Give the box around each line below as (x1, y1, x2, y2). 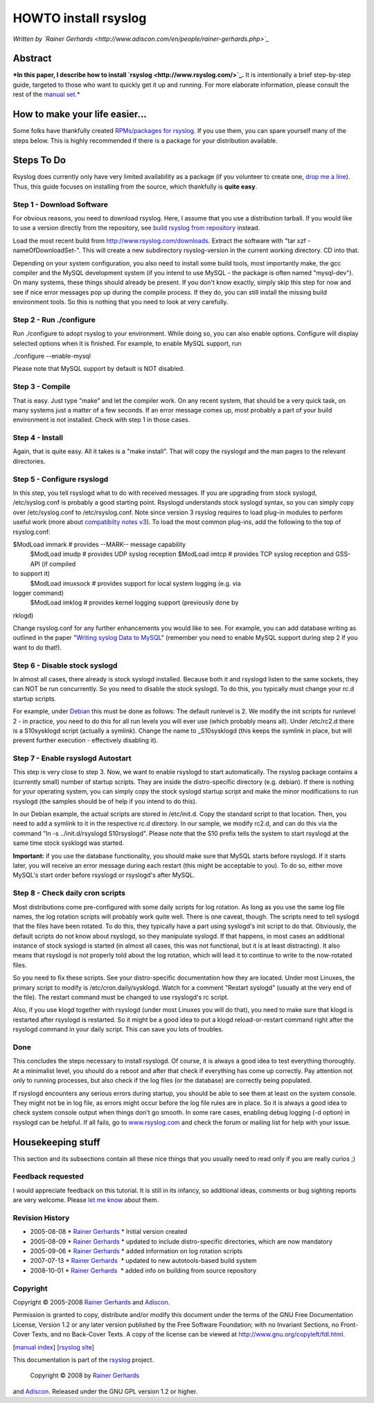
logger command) (12, 589, 64, 597)
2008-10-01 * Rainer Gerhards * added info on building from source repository (30, 1266, 257, 1275)
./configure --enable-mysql (12, 352, 91, 360)
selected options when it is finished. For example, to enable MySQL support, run (12, 339, 242, 347)
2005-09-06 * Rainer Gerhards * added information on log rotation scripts (30, 1247, 243, 1255)
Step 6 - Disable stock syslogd (12, 661, 118, 670)
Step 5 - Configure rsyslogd (12, 474, 109, 484)
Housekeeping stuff (12, 1136, 100, 1148)
